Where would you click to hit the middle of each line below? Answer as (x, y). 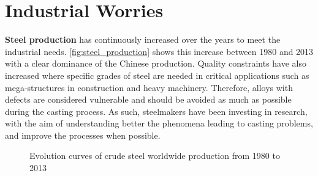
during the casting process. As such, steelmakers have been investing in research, (156, 111)
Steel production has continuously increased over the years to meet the (143, 39)
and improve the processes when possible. (83, 135)
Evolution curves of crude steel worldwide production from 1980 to (155, 156)
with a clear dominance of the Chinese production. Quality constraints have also (156, 63)
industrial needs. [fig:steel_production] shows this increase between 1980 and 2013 (159, 51)
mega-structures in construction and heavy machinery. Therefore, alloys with (149, 87)
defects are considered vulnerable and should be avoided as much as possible (148, 99)
